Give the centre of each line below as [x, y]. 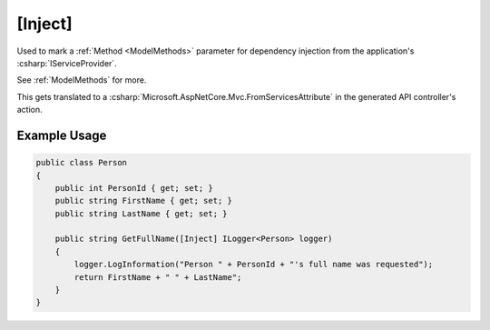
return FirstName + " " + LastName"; [158, 277]
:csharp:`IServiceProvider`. [67, 63]
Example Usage [62, 135]
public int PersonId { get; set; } [134, 188]
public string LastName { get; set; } [141, 213]
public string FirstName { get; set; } [144, 201]
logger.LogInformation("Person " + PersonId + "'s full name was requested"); [254, 265]
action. [29, 110]
